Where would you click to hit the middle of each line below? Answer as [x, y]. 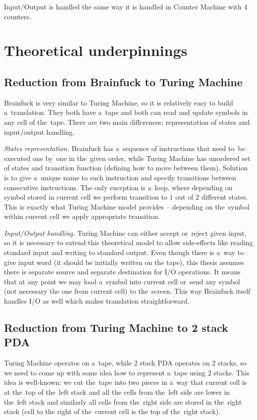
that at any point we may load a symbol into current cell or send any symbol [122, 281]
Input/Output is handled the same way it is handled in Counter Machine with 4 [126, 6]
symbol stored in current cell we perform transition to [86, 197]
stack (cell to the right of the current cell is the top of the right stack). [112, 411]
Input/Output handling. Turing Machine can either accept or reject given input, [125, 233]
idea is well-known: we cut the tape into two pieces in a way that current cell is [126, 382]
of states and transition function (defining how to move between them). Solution [126, 168]
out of [184, 197]
